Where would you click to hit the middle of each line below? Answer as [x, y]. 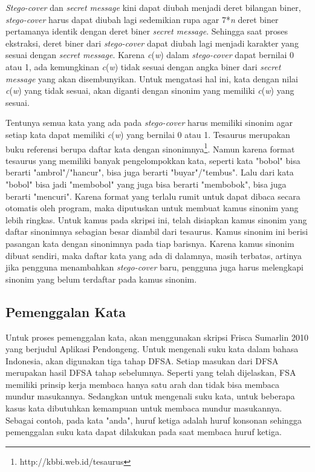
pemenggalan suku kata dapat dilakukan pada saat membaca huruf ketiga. [144, 432]
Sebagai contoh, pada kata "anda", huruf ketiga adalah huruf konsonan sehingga [154, 420]
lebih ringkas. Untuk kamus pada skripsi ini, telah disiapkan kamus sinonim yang [156, 219]
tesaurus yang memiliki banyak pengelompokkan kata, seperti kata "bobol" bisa [153, 160]
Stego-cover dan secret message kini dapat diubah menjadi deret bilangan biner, [153, 7]
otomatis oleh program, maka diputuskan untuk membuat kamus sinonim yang [152, 208]
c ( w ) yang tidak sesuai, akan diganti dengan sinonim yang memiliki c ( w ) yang [150, 90]
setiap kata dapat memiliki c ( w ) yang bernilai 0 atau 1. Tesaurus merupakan [148, 134]
